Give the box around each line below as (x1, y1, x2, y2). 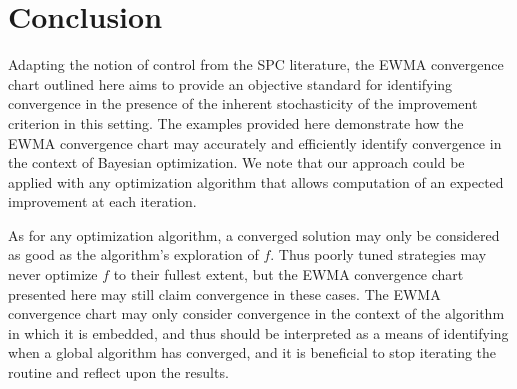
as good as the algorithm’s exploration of (8, 244, 259, 265)
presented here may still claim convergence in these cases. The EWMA (8, 283, 441, 304)
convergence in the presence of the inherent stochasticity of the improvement (8, 93, 478, 114)
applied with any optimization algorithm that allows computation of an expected (8, 171, 504, 192)
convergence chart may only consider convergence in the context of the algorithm (8, 303, 505, 324)
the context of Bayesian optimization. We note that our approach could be (8, 152, 465, 173)
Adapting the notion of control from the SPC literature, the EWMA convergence (8, 54, 504, 75)
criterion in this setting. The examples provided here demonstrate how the (8, 112, 464, 133)
